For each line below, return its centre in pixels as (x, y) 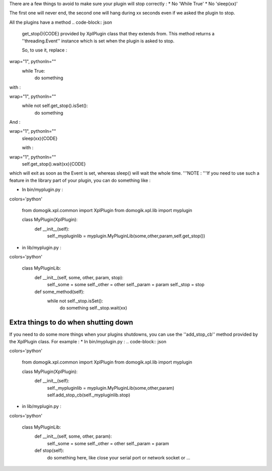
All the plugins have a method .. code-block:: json (61, 22)
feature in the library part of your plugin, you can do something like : (80, 180)
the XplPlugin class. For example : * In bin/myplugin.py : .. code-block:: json (88, 341)
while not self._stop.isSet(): (75, 301)
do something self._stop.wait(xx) (93, 308)
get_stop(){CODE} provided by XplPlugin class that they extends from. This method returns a (118, 34)
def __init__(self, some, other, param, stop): (79, 277)
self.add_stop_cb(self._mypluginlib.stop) (89, 395)
